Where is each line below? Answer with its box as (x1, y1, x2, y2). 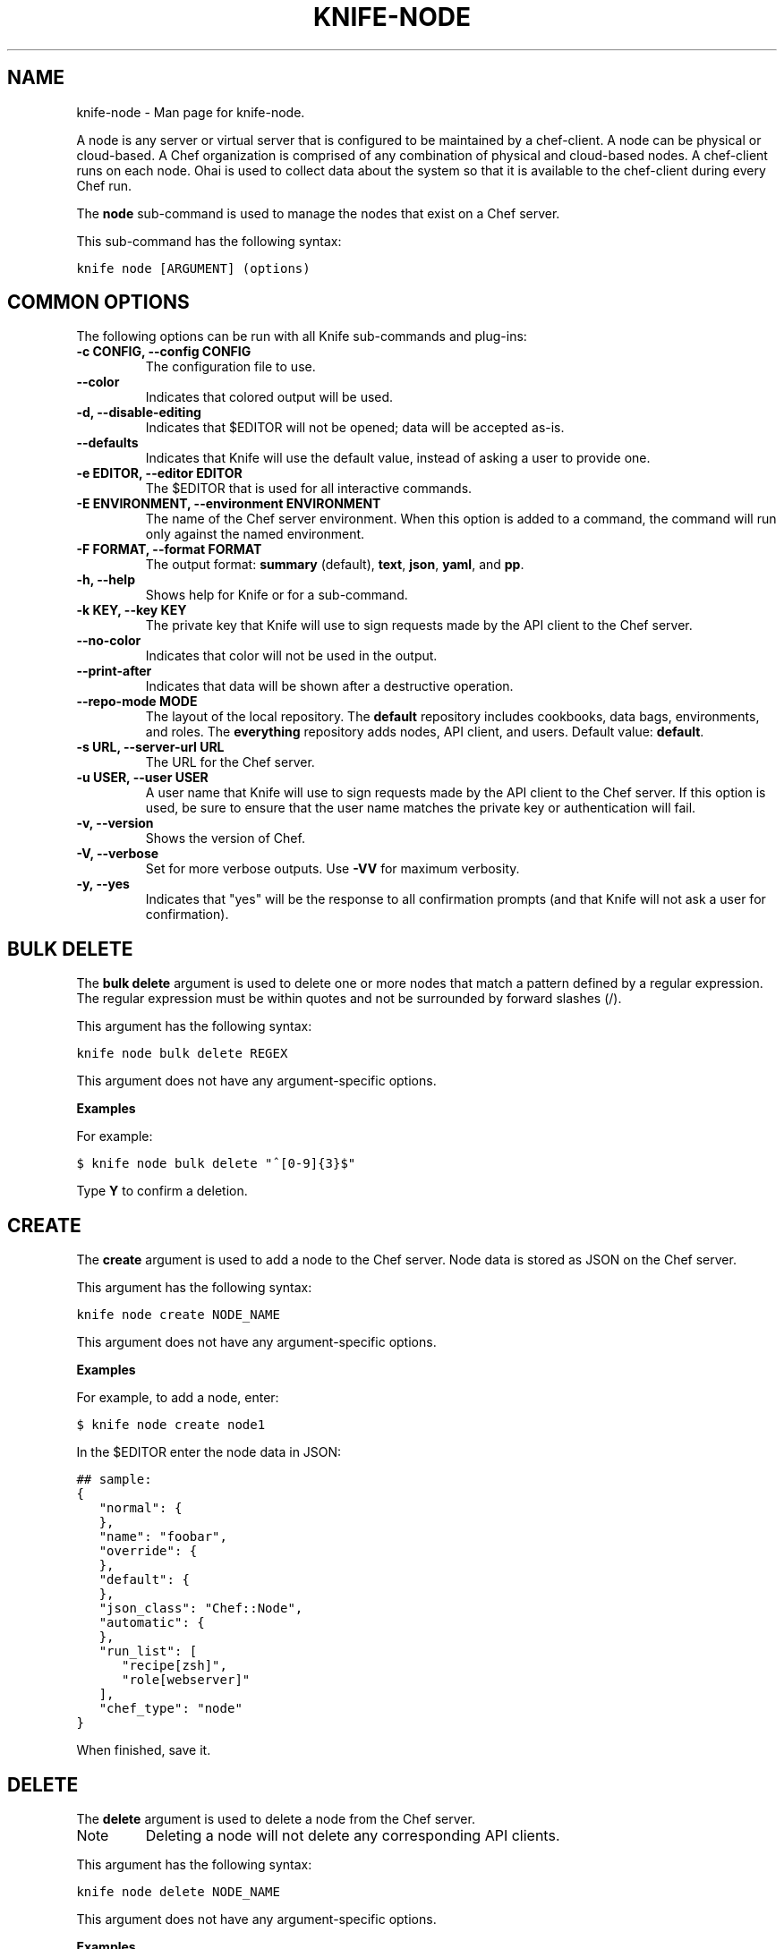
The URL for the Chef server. (145, 754, 315, 770)
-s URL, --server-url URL (76, 739, 225, 755)
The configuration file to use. (145, 359, 316, 375)
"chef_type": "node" (98, 1701, 243, 1716)
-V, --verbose (76, 846, 159, 862)
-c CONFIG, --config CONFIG (76, 344, 251, 360)
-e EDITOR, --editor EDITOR (76, 465, 243, 481)
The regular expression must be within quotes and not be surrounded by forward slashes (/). (76, 991, 622, 1007)
